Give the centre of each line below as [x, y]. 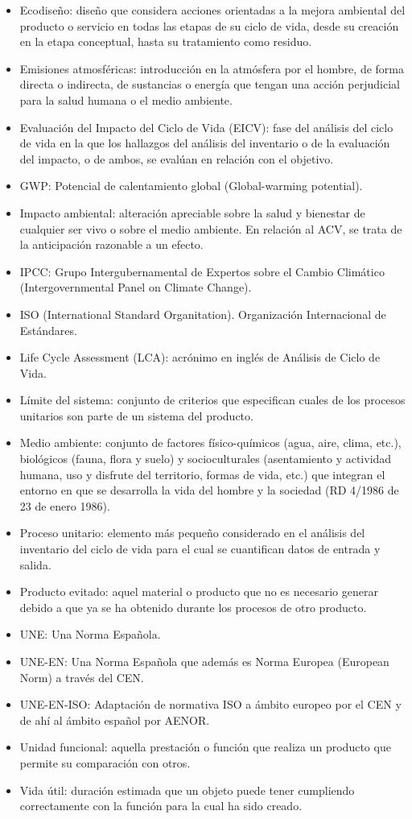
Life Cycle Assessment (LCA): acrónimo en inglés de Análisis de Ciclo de [200, 357]
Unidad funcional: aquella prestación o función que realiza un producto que [205, 747]
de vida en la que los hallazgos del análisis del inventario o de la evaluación [205, 143]
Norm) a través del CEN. [82, 677]
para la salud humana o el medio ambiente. [126, 99]
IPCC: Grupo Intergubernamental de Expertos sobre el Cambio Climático [202, 271]
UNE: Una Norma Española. [90, 634]
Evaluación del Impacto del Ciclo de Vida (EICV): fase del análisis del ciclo [206, 127]
